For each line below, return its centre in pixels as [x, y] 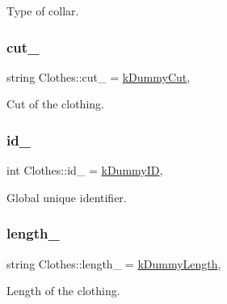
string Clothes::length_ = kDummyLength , [114, 263]
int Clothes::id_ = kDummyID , [85, 170]
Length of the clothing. [63, 291]
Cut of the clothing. [55, 104]
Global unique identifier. [67, 197]
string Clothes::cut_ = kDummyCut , [99, 76]
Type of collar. [43, 11]
